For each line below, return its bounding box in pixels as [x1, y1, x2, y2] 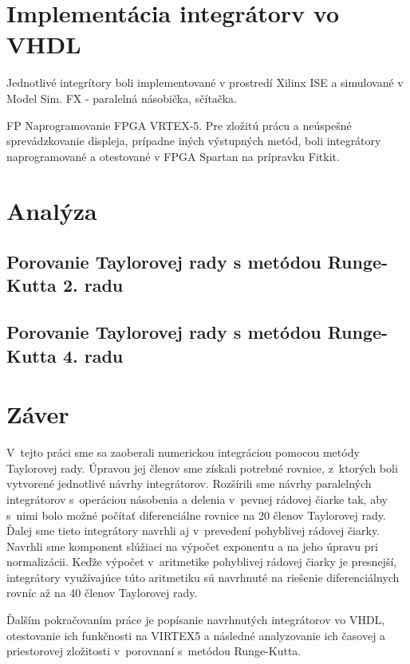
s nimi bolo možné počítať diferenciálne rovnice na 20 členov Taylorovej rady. [6, 506, 386, 523]
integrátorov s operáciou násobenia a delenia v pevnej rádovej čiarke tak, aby [6, 490, 388, 507]
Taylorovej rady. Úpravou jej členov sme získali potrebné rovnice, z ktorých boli [6, 459, 398, 476]
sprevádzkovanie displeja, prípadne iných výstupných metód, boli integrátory [6, 132, 381, 149]
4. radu [62, 343, 124, 367]
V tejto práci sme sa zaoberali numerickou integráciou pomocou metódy [6, 444, 360, 461]
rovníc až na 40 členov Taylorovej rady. [6, 584, 198, 601]
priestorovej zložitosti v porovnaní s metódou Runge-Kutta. [6, 642, 302, 659]
